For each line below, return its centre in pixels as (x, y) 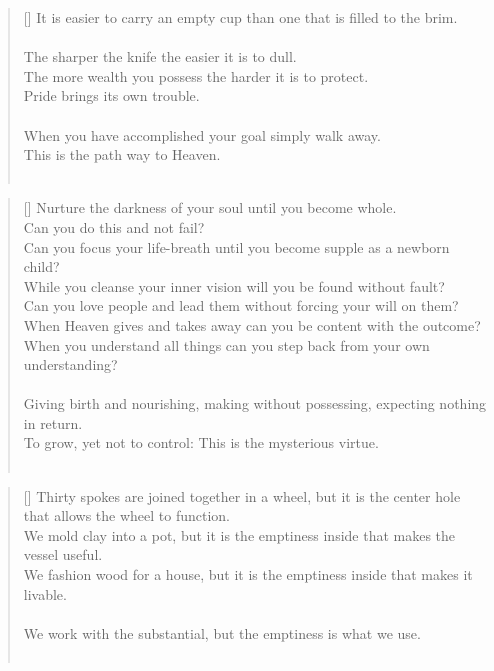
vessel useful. (63, 554)
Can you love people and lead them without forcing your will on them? (241, 305)
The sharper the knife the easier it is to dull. (160, 56)
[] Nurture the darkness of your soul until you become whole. (210, 207)
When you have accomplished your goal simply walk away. (202, 134)
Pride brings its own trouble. (111, 95)
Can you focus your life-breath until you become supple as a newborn (236, 246)
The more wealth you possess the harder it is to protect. (196, 75)
